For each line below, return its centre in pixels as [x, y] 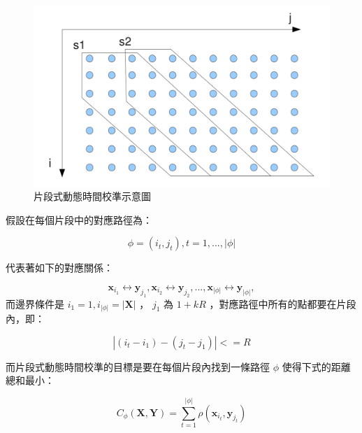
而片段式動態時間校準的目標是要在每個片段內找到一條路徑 [138, 366]
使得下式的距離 [316, 366]
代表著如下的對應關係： [59, 268]
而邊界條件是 [35, 303]
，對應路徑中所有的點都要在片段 [283, 303]
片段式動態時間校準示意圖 [92, 196]
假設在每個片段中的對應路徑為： [79, 219]
